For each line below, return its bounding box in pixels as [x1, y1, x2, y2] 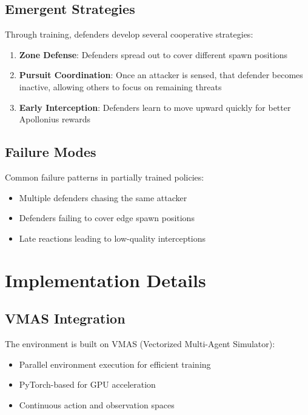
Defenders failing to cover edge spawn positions [19, 211, 195, 224]
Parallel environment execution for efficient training [19, 357, 211, 370]
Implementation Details [5, 267, 206, 292]
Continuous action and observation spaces [19, 398, 175, 411]
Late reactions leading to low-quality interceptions [19, 231, 206, 244]
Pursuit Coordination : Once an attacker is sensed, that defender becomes [19, 68, 303, 81]
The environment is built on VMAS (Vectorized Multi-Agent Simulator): [5, 337, 275, 350]
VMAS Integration [5, 309, 126, 328]
